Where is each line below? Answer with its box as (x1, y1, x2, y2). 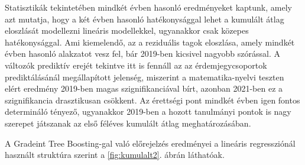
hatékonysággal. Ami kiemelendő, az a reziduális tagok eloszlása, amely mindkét (5, 35, 295, 48)
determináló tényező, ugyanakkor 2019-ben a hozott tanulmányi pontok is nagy (5, 105, 291, 118)
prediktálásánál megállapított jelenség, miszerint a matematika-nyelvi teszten (5, 70, 284, 83)
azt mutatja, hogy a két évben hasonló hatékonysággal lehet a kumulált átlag (5, 12, 284, 25)
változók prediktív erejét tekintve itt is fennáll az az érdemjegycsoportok (5, 59, 267, 71)
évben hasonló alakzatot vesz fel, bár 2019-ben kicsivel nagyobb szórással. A (5, 47, 281, 60)
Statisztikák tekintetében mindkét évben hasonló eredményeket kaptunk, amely (5, 1, 292, 13)
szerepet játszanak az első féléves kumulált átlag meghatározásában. (5, 117, 251, 129)
